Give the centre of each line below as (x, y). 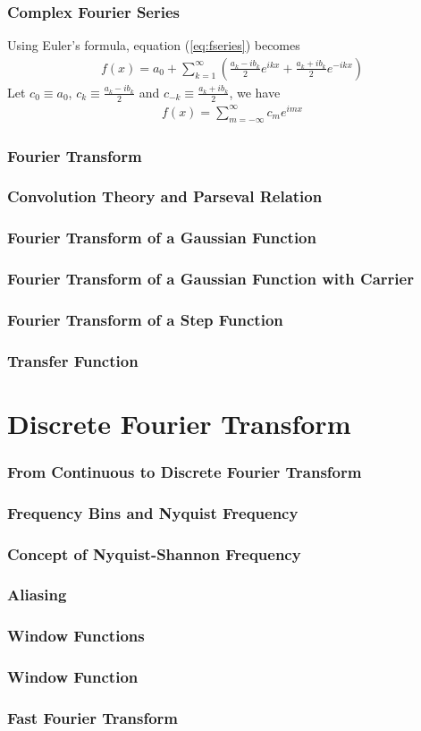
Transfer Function (73, 360)
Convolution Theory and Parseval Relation (165, 196)
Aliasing (37, 595)
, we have (255, 92)
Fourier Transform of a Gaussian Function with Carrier (210, 279)
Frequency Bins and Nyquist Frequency (153, 512)
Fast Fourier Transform (93, 718)
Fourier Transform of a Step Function (145, 319)
